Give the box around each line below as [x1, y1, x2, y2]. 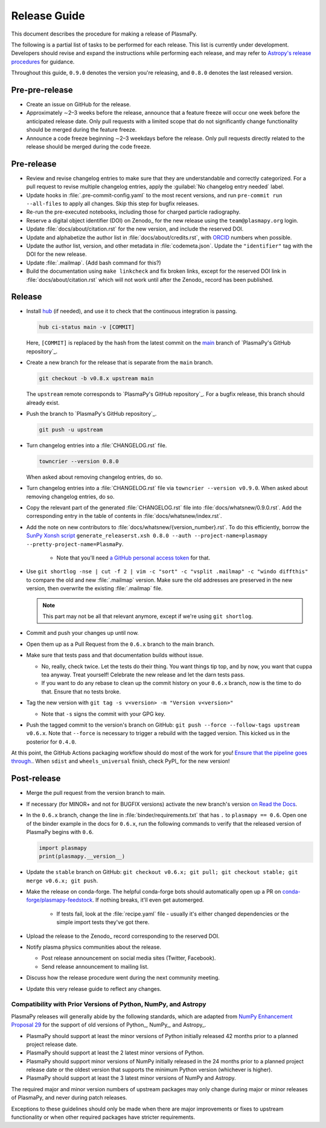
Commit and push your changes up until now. [26, 629, 139, 637]
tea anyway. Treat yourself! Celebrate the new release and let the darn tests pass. [41, 671, 245, 678]
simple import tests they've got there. [56, 919, 150, 926]
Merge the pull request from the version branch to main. [26, 789, 166, 797]
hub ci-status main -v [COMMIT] [39, 323, 135, 331]
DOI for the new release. [26, 250, 87, 258]
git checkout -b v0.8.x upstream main [39, 375, 154, 382]
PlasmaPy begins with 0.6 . [26, 828, 94, 835]
